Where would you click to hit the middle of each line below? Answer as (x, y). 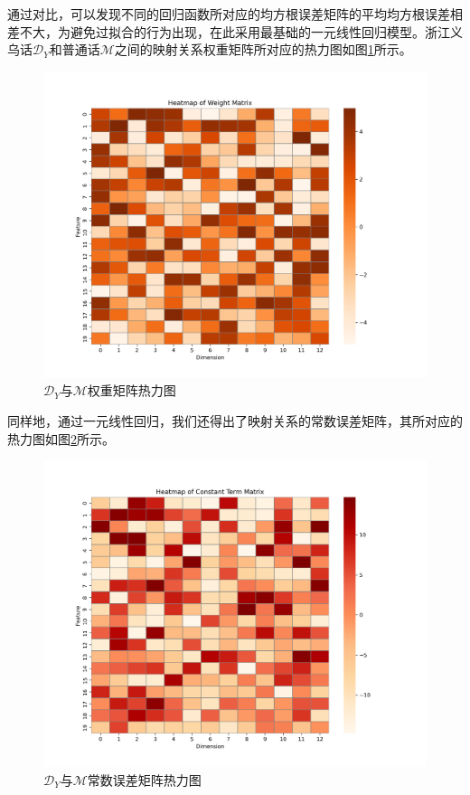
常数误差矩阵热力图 (144, 779)
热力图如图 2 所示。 (61, 438)
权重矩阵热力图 (132, 390)
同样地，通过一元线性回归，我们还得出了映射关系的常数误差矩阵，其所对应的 (235, 421)
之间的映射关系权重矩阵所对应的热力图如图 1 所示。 (263, 49)
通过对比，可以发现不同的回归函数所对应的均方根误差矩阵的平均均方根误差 (229, 14)
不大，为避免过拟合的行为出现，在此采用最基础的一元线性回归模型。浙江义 (241, 31)
